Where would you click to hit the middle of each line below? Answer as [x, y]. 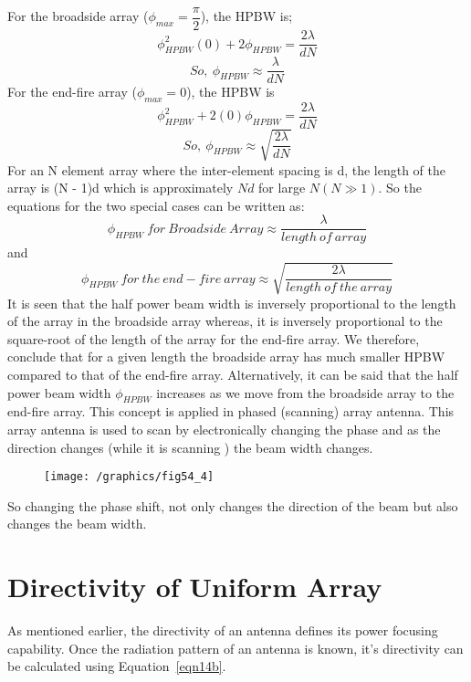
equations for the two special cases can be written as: [156, 205]
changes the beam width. [77, 524]
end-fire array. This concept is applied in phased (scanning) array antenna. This [231, 411]
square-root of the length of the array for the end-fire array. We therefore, [214, 338]
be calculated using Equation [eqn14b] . [117, 666]
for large [282, 188]
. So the [400, 188]
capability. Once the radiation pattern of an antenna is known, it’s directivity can [235, 648]
